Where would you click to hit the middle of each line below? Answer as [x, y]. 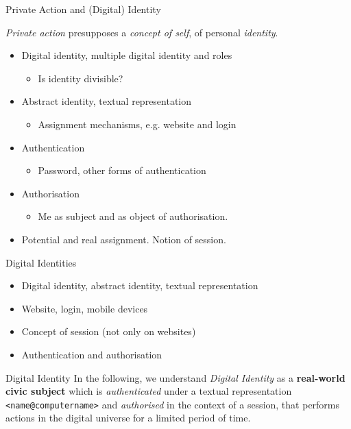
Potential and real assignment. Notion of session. [124, 239]
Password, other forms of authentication [122, 170]
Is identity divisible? [81, 78]
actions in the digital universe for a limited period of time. [128, 418]
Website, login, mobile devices [85, 308]
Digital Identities [41, 262]
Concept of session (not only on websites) [109, 331]
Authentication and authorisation [92, 354]
